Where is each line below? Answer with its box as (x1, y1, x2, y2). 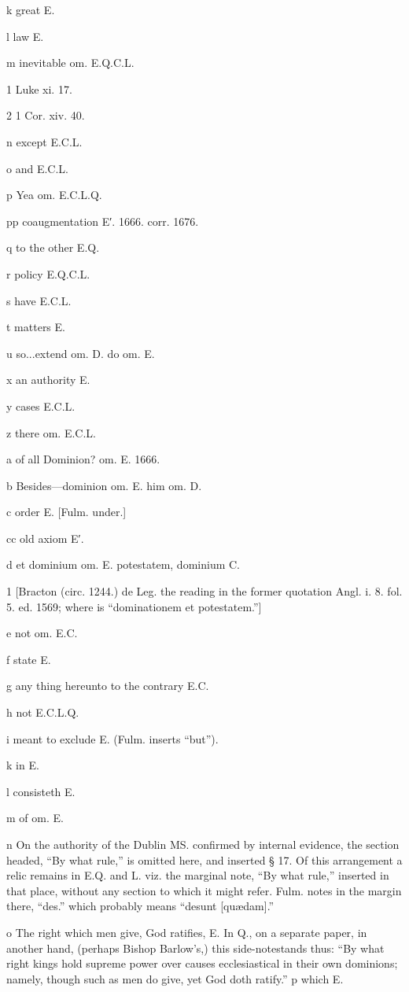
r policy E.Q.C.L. (6, 265, 90, 282)
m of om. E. (6, 809, 64, 826)
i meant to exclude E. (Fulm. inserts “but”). (6, 730, 219, 747)
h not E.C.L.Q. (6, 704, 79, 721)
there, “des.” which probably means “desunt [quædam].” (6, 898, 275, 914)
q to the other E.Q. (6, 239, 100, 256)
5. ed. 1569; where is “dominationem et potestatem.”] (6, 598, 262, 614)
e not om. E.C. (6, 625, 78, 641)
